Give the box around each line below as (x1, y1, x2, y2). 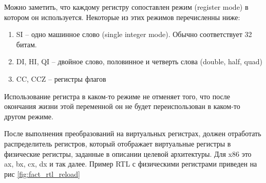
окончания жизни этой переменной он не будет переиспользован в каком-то (4, 101, 240, 112)
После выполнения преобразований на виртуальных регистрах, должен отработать (4, 128, 261, 139)
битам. (16, 39, 37, 49)
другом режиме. (4, 111, 53, 121)
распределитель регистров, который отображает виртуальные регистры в (4, 138, 231, 149)
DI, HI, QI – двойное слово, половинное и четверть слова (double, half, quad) (16, 56, 262, 67)
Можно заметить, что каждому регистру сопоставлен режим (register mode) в (4, 2, 249, 12)
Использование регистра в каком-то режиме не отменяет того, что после (4, 90, 230, 101)
